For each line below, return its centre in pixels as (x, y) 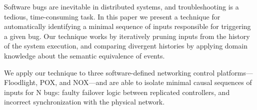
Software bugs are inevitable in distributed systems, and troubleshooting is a (121, 6)
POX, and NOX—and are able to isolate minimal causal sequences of (146, 82)
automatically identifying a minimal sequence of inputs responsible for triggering (127, 26)
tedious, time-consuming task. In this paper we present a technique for (112, 16)
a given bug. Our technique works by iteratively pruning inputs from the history (127, 36)
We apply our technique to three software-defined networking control (109, 72)
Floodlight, (21, 82)
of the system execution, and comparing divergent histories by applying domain (126, 46)
